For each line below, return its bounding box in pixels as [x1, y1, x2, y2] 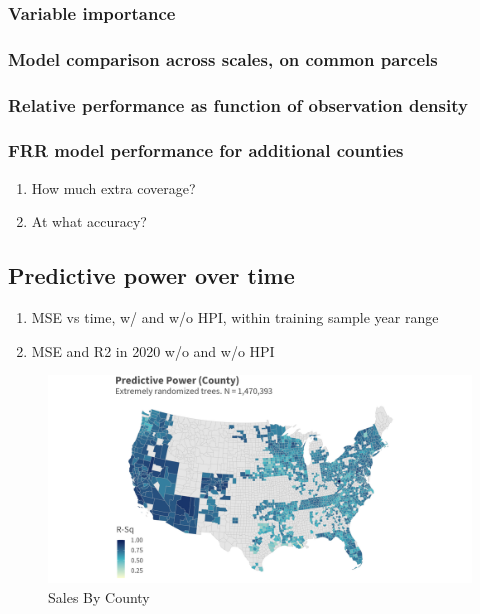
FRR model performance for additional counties [8, 138, 404, 163]
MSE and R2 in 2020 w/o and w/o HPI [31, 340, 275, 361]
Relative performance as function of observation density [8, 92, 468, 117]
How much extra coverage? [31, 177, 196, 198]
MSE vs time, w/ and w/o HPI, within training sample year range [31, 307, 439, 328]
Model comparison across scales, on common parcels [8, 46, 438, 71]
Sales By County [48, 586, 150, 607]
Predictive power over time [8, 260, 295, 291]
